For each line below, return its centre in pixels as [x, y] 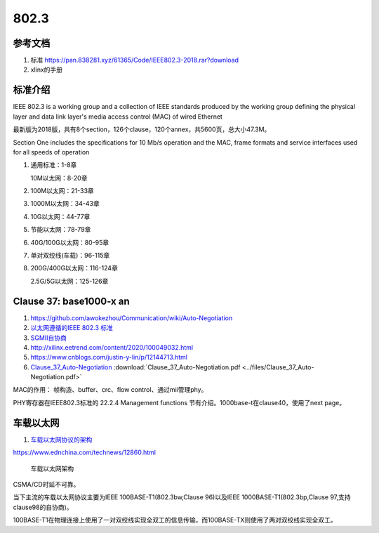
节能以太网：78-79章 [61, 230]
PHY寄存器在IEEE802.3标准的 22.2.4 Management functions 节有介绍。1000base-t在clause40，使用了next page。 [179, 402]
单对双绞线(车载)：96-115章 [70, 256]
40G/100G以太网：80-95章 [70, 242]
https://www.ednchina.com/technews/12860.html [84, 452]
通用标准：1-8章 [54, 165]
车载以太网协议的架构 [61, 440]
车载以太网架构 [52, 468]
